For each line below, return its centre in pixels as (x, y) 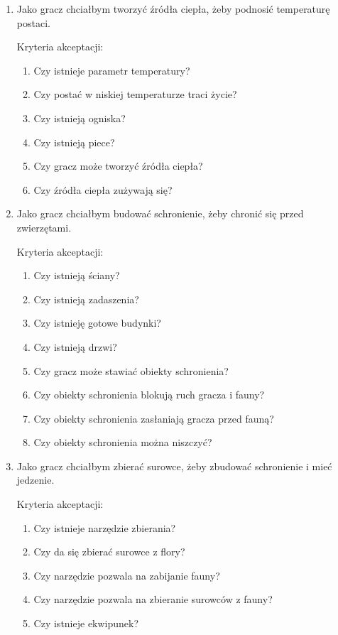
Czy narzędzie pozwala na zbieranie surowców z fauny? (153, 599)
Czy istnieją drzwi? (75, 346)
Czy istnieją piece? (74, 142)
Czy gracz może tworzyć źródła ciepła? (118, 166)
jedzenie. (36, 480)
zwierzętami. (44, 227)
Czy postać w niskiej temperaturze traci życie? (135, 94)
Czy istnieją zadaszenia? (86, 299)
